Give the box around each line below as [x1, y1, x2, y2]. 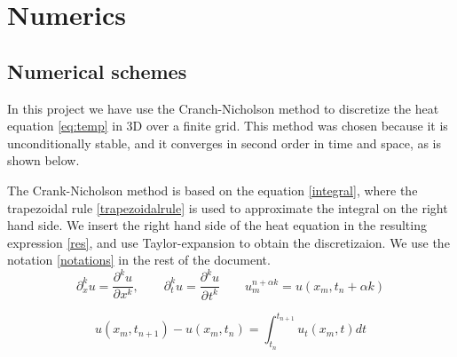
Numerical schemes [7, 57, 187, 84]
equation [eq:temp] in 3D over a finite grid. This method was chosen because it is [7, 116, 448, 135]
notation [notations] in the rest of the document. [7, 250, 271, 269]
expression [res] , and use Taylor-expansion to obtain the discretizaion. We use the [7, 233, 450, 251]
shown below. [7, 151, 80, 170]
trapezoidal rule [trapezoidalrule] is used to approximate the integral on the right [7, 198, 448, 217]
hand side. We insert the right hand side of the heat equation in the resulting [7, 216, 427, 234]
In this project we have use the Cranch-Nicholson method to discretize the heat [7, 99, 439, 117]
